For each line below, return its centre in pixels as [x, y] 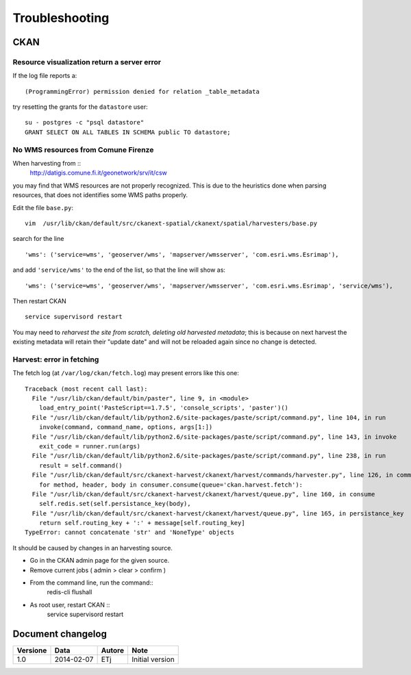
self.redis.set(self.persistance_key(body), [115, 504]
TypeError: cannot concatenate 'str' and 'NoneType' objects [129, 533]
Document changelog [60, 634]
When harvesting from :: [47, 164]
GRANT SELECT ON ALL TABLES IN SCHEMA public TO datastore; [128, 132]
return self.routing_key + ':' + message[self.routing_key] [142, 523]
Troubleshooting [61, 18]
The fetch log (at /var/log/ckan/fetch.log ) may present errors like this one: [126, 373]
